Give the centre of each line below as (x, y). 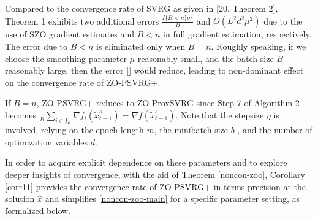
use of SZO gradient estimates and (70, 34)
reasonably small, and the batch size (206, 58)
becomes (21, 115)
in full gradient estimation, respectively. (237, 34)
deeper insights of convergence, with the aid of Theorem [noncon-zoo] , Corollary (155, 174)
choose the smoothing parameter (66, 58)
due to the (283, 21)
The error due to (36, 46)
